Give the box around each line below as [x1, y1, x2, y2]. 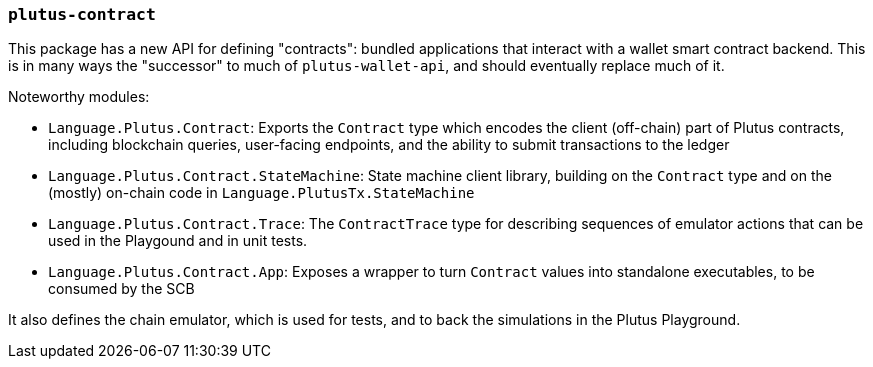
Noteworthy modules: [8, 88, 150, 106]
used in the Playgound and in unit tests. [48, 232, 308, 250]
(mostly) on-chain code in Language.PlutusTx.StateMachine [48, 184, 475, 202]
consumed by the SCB [48, 280, 195, 298]
